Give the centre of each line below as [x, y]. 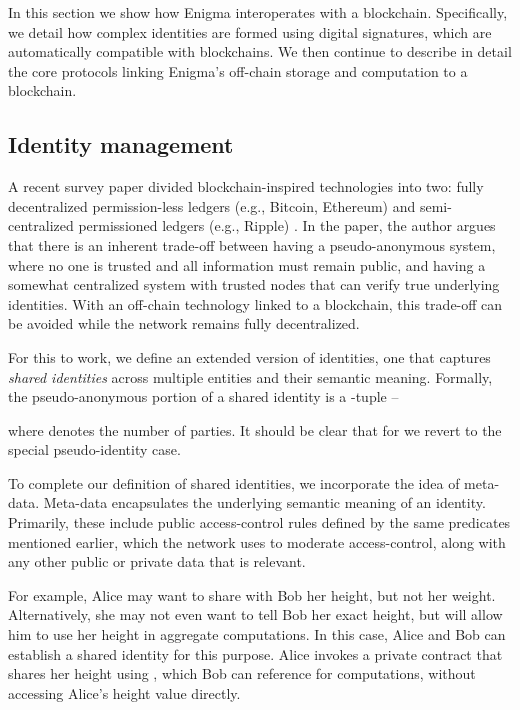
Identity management [121, 144]
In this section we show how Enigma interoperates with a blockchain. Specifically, [258, 12]
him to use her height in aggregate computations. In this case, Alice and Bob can [257, 634]
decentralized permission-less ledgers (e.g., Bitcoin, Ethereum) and [212, 205]
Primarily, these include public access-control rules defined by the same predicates [259, 522]
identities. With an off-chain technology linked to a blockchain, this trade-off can [255, 303]
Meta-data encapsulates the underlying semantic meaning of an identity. [264, 502]
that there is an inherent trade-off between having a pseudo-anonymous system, [252, 244]
